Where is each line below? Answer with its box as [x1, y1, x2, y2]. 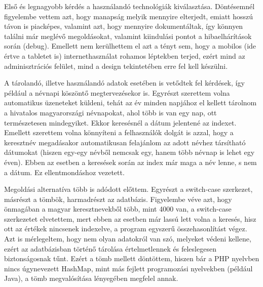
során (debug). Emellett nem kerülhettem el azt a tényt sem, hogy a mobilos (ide [4, 40, 256, 51]
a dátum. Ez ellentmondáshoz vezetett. [4, 167, 125, 177]
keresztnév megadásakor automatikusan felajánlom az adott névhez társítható [4, 137, 246, 147]
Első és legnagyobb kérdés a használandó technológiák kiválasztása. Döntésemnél [4, 1, 255, 11]
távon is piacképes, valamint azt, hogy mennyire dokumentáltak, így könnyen [4, 21, 243, 31]
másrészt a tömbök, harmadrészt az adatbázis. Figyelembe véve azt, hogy [4, 193, 232, 204]
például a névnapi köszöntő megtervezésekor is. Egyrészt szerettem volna [4, 87, 230, 98]
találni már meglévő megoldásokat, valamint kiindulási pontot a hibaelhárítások [4, 30, 252, 41]
